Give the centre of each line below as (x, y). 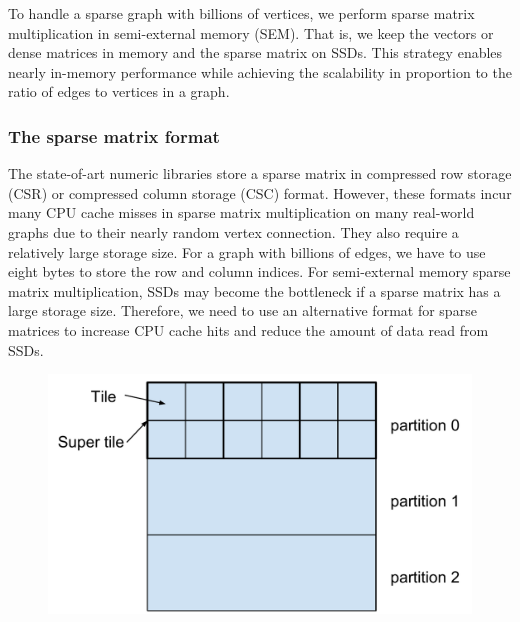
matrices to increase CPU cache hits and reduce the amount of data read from (248, 329)
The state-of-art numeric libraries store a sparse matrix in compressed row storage (260, 173)
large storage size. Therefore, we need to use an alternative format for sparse (242, 310)
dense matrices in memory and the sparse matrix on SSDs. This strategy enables (255, 52)
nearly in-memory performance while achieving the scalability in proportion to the (260, 71)
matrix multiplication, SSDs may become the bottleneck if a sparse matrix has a (254, 290)
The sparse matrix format (114, 135)
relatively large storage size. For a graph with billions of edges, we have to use (247, 251)
